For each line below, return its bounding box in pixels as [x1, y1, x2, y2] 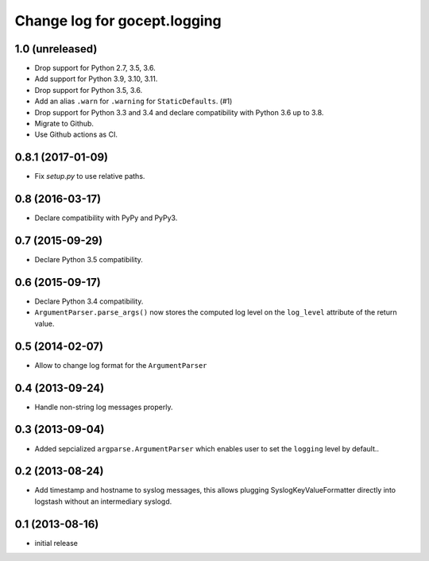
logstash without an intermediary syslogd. [34, 497, 172, 506]
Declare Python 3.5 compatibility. [34, 255, 143, 265]
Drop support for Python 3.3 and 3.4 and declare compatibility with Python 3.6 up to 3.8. [34, 107, 324, 117]
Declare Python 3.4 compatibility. [34, 296, 144, 306]
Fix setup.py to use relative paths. [34, 172, 145, 181]
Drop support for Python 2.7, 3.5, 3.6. [34, 64, 156, 73]
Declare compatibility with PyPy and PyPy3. [34, 213, 178, 222]
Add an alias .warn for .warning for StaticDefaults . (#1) [34, 96, 233, 106]
